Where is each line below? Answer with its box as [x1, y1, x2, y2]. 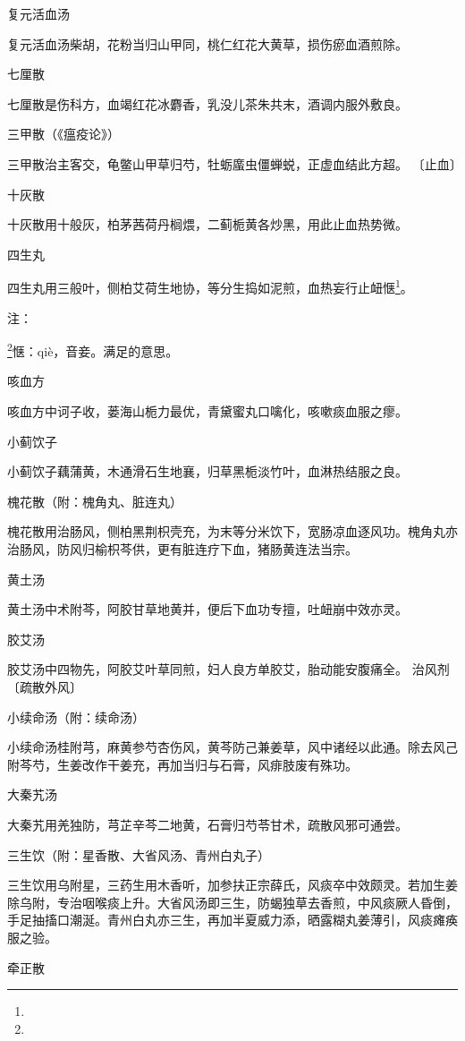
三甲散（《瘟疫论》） [7, 124, 120, 143]
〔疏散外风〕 [7, 677, 82, 695]
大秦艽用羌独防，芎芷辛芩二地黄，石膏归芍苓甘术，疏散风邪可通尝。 [7, 815, 408, 833]
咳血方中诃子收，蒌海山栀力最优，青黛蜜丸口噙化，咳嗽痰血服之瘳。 [7, 402, 408, 421]
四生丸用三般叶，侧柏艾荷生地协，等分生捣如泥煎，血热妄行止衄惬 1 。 [7, 276, 413, 296]
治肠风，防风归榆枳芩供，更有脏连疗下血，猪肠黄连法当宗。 [7, 540, 358, 558]
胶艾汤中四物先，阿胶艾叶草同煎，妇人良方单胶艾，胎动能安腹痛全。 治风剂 [7, 660, 450, 678]
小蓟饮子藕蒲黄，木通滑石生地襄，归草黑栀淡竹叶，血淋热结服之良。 [7, 462, 408, 481]
